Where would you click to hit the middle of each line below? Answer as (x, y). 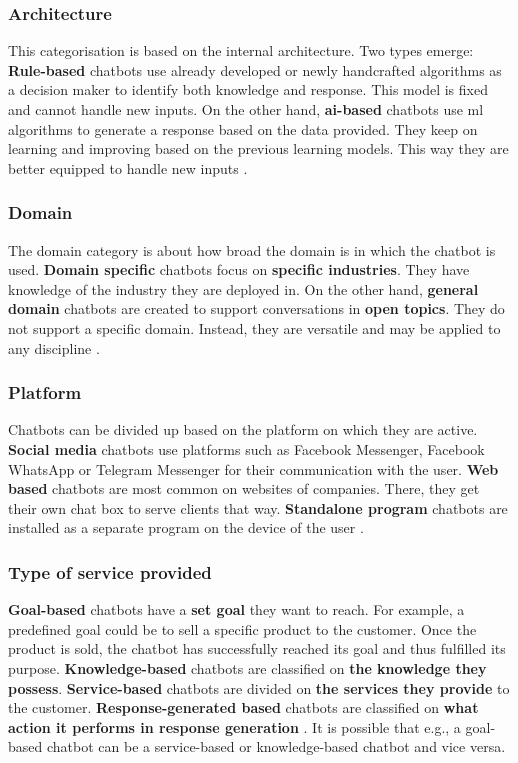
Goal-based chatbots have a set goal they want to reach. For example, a (236, 609)
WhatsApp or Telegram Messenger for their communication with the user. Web (253, 468)
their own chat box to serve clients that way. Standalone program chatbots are (258, 507)
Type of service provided (110, 571)
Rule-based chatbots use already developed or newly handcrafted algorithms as (255, 69)
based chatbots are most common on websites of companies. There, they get (244, 488)
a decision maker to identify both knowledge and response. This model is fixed (248, 89)
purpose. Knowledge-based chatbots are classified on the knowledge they (247, 667)
